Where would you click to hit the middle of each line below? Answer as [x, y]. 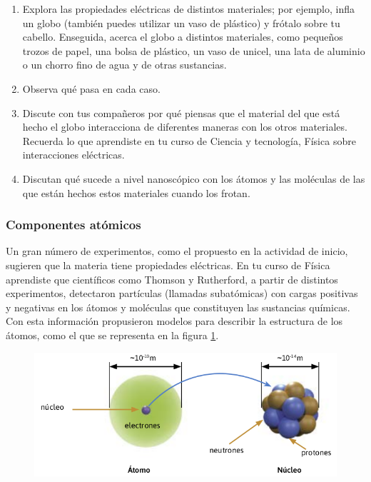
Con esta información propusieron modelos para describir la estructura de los [174, 321]
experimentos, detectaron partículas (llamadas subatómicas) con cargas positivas [182, 293]
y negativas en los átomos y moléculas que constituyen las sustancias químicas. [178, 307]
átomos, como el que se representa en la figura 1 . [112, 335]
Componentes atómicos [73, 225]
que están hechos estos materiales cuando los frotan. [136, 192]
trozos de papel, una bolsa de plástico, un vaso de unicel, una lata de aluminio [194, 50]
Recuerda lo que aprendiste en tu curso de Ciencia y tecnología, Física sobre [189, 140]
